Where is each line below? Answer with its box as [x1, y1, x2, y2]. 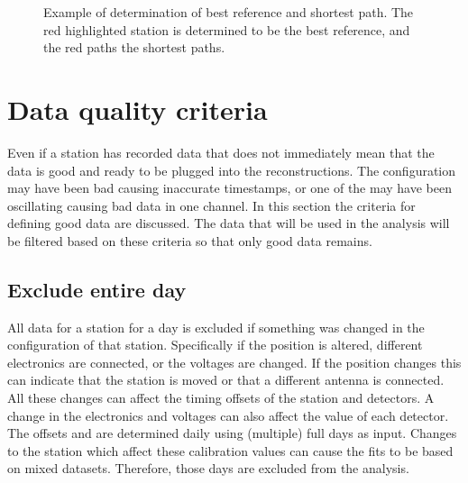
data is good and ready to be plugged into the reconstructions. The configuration [7, 160, 456, 179]
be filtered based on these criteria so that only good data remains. [7, 231, 372, 250]
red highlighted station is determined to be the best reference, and [43, 20, 410, 39]
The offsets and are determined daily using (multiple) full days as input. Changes [7, 424, 457, 442]
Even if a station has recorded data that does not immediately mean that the [7, 142, 435, 161]
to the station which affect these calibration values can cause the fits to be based [7, 441, 454, 460]
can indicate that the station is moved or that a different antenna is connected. [7, 370, 445, 389]
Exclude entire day [7, 275, 187, 303]
